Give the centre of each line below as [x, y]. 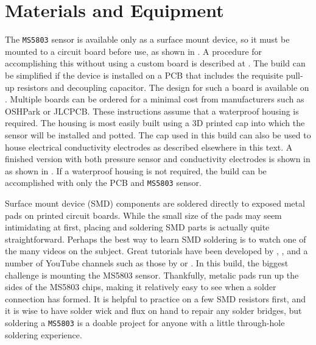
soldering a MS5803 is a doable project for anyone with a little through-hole [145, 322]
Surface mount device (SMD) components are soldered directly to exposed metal [155, 203]
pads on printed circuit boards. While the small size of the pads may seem [143, 215]
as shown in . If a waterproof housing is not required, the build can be [136, 170]
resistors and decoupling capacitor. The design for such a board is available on [163, 87]
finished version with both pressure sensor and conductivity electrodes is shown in [158, 159]
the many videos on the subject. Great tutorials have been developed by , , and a [156, 251]
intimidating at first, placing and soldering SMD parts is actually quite [137, 227]
